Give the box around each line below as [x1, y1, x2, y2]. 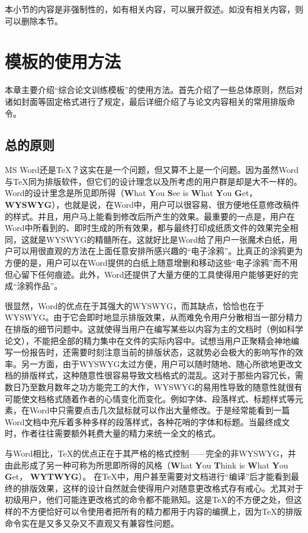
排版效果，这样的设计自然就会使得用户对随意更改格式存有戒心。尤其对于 [21, 481, 303, 494]
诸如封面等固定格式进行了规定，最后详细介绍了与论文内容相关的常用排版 [5, 95, 287, 107]
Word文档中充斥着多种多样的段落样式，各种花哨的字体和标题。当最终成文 [5, 415, 290, 428]
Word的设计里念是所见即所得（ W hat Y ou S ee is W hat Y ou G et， [5, 187, 258, 199]
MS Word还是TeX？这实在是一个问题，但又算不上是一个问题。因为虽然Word [5, 163, 299, 176]
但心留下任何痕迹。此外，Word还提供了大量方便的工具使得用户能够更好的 [5, 268, 290, 280]
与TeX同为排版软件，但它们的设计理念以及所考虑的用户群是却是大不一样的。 [5, 175, 302, 187]
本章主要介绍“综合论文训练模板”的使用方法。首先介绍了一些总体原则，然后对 [5, 84, 303, 96]
